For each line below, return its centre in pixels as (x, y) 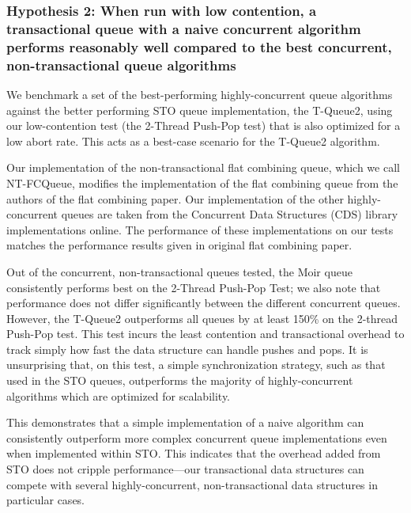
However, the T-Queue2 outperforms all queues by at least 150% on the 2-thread (202, 318)
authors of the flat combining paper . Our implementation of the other (175, 198)
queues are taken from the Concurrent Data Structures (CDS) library (230, 214)
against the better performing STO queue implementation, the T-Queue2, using (200, 110)
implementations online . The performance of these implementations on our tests (200, 229)
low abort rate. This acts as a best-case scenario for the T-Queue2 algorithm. (193, 141)
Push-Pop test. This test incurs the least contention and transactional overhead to (205, 334)
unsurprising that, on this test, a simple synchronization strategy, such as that (196, 365)
